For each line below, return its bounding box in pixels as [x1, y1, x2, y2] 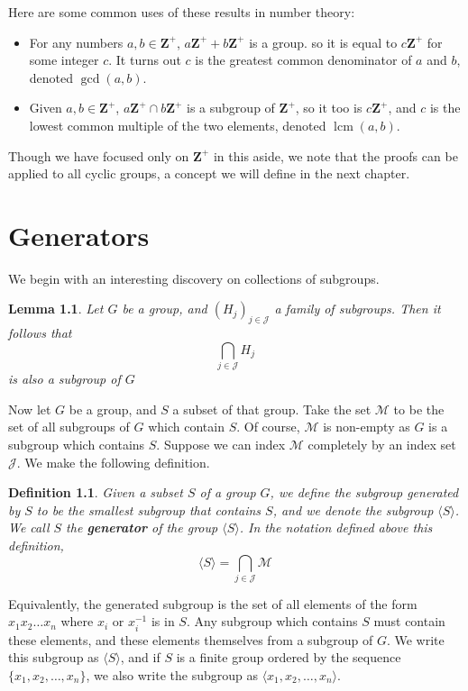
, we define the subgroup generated [270, 483, 459, 502]
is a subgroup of [187, 98, 275, 117]
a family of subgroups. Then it [274, 299, 441, 318]
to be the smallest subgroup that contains [36, 500, 262, 519]
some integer [29, 50, 99, 69]
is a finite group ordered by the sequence [176, 648, 401, 667]
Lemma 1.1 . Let [8, 299, 104, 318]
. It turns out [108, 50, 181, 69]
